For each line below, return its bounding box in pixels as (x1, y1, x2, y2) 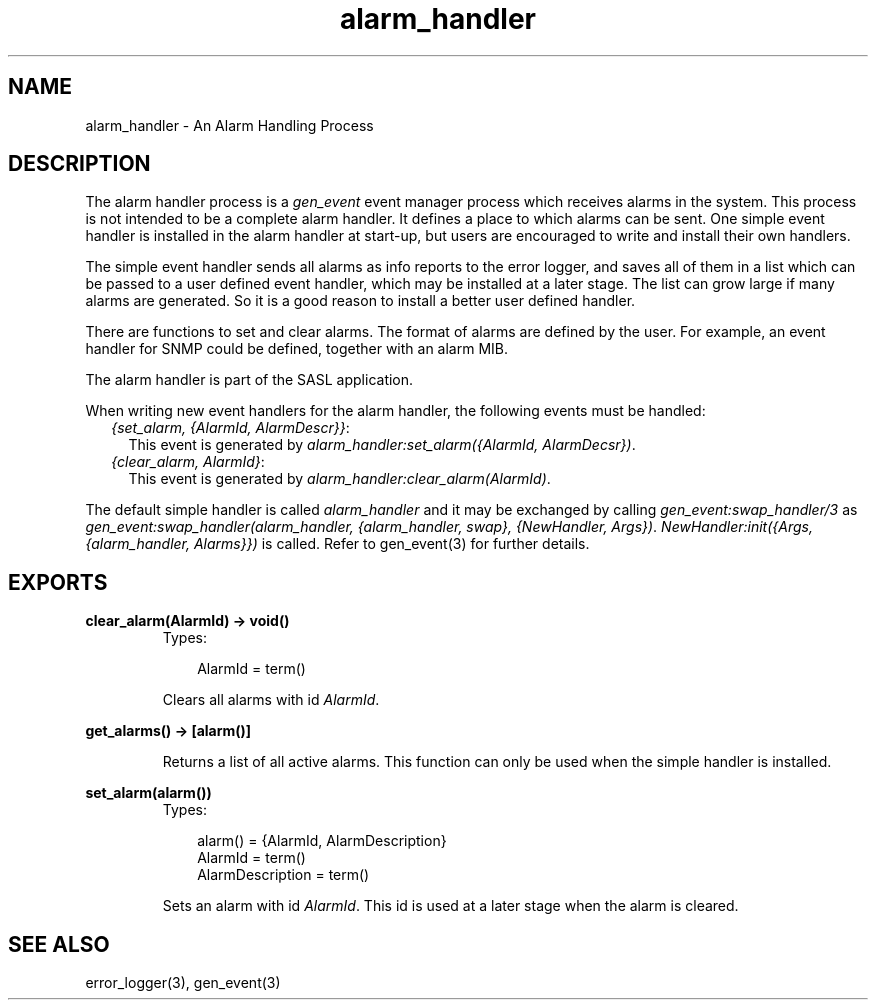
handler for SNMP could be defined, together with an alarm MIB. (85, 340, 509, 358)
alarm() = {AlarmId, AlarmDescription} (197, 832, 447, 850)
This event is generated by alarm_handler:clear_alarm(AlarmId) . (128, 470, 551, 488)
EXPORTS (8, 569, 108, 595)
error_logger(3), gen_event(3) (85, 974, 281, 992)
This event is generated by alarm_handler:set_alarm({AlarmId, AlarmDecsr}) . (128, 436, 636, 454)
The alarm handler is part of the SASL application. (85, 371, 414, 389)
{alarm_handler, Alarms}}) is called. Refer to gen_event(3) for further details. (85, 535, 590, 553)
